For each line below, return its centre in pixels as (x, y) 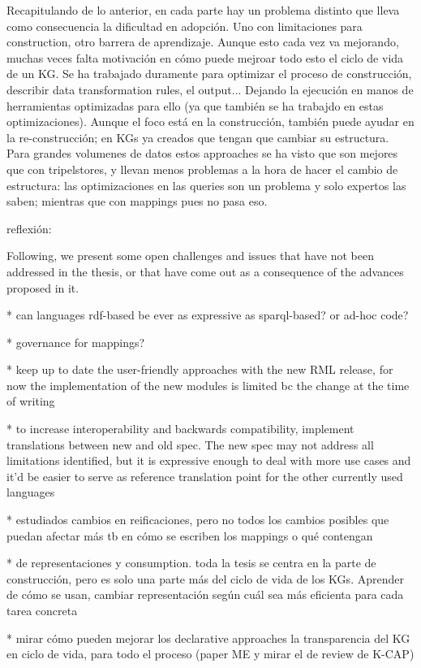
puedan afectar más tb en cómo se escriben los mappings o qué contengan (190, 535)
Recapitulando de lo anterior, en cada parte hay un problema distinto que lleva (203, 10)
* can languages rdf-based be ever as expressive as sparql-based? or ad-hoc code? (208, 315)
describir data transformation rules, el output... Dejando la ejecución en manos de (210, 89)
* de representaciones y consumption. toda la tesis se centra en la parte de (191, 563)
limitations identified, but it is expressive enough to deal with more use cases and (209, 460)
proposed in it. (43, 287)
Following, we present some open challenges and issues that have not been (190, 256)
